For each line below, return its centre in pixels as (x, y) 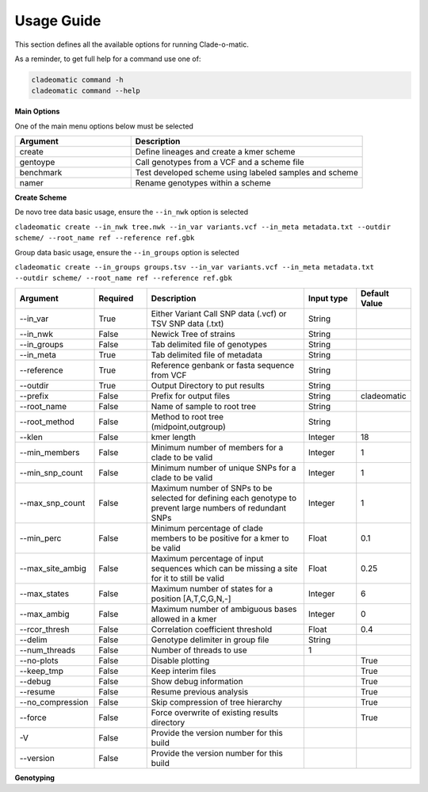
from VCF (169, 375)
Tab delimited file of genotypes (209, 344)
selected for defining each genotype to (224, 498)
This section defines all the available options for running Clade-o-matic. (132, 44)
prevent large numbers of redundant (219, 507)
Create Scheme (41, 197)
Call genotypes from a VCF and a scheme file (220, 163)
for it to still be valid (188, 578)
